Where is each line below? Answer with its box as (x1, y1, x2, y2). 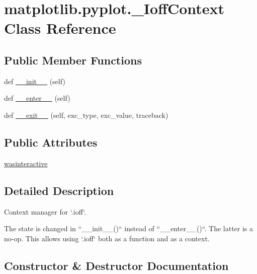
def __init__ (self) (4, 76, 65, 86)
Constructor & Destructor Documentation (4, 257, 229, 273)
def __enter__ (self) (4, 93, 70, 103)
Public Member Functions (4, 52, 142, 67)
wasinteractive (4, 158, 48, 168)
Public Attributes (4, 134, 98, 150)
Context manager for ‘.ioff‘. (4, 206, 87, 217)
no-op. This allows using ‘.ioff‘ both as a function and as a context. (4, 233, 210, 243)
